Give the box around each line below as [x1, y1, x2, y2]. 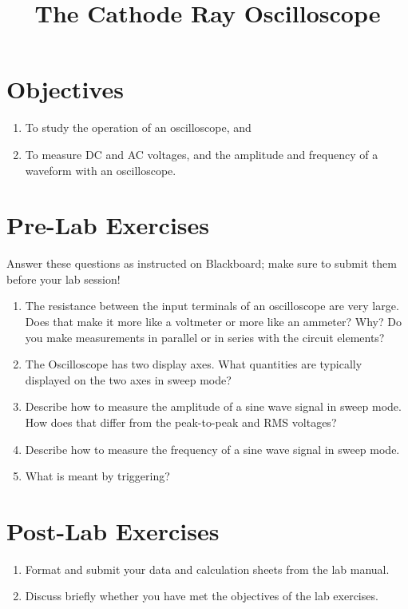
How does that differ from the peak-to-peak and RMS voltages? [25, 413, 337, 430]
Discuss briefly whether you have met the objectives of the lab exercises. [25, 587, 378, 604]
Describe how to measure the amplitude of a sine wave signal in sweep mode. [25, 398, 402, 415]
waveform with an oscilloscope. [25, 161, 176, 178]
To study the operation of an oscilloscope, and [25, 119, 252, 136]
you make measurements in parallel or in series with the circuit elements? [25, 328, 385, 345]
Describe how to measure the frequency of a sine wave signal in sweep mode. [25, 440, 400, 457]
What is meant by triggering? [25, 468, 170, 484]
